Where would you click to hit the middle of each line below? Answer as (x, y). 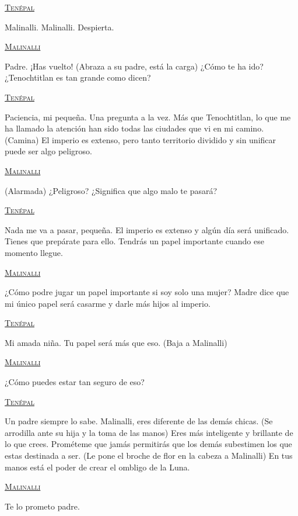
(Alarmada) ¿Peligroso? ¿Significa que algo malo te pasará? (111, 190)
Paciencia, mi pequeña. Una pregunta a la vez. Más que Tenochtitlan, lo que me (148, 117)
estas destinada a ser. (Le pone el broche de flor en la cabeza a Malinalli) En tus (149, 456)
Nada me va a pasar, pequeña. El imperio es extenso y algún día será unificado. (147, 229)
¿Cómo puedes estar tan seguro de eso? (75, 382)
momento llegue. (34, 252)
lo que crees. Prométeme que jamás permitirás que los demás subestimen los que (148, 444)
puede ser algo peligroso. (48, 151)
